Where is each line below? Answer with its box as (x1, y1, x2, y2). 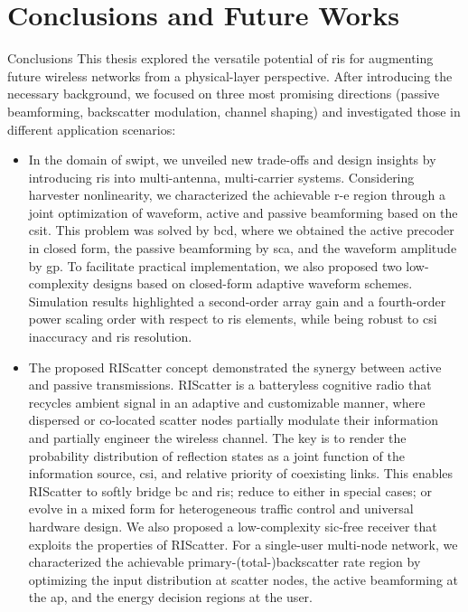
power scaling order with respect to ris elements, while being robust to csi (28, 309, 437, 328)
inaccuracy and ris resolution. (28, 327, 192, 346)
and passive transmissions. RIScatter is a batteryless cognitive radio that (28, 375, 432, 394)
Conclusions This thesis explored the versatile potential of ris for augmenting (7, 49, 434, 68)
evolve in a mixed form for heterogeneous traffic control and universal (28, 499, 414, 518)
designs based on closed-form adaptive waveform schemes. (92, 274, 413, 293)
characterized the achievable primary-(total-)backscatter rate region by (28, 552, 421, 571)
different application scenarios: (7, 119, 176, 138)
